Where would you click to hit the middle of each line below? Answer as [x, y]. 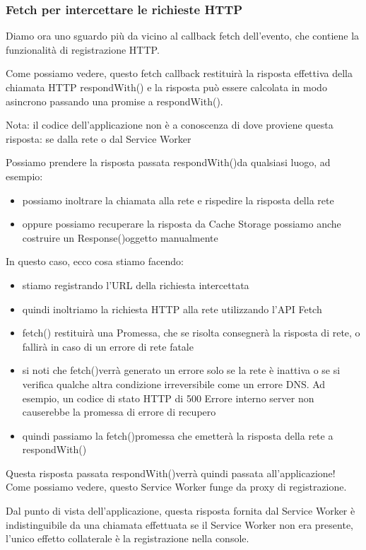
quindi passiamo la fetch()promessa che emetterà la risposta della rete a [178, 435]
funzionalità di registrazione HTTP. [83, 49]
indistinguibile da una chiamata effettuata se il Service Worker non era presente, [179, 524]
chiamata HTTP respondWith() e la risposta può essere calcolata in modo [166, 87]
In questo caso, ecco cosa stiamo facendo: [95, 261]
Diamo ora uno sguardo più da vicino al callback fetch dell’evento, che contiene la [183, 36]
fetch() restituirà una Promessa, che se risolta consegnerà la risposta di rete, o [191, 333]
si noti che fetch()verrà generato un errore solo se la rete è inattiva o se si [181, 370]
